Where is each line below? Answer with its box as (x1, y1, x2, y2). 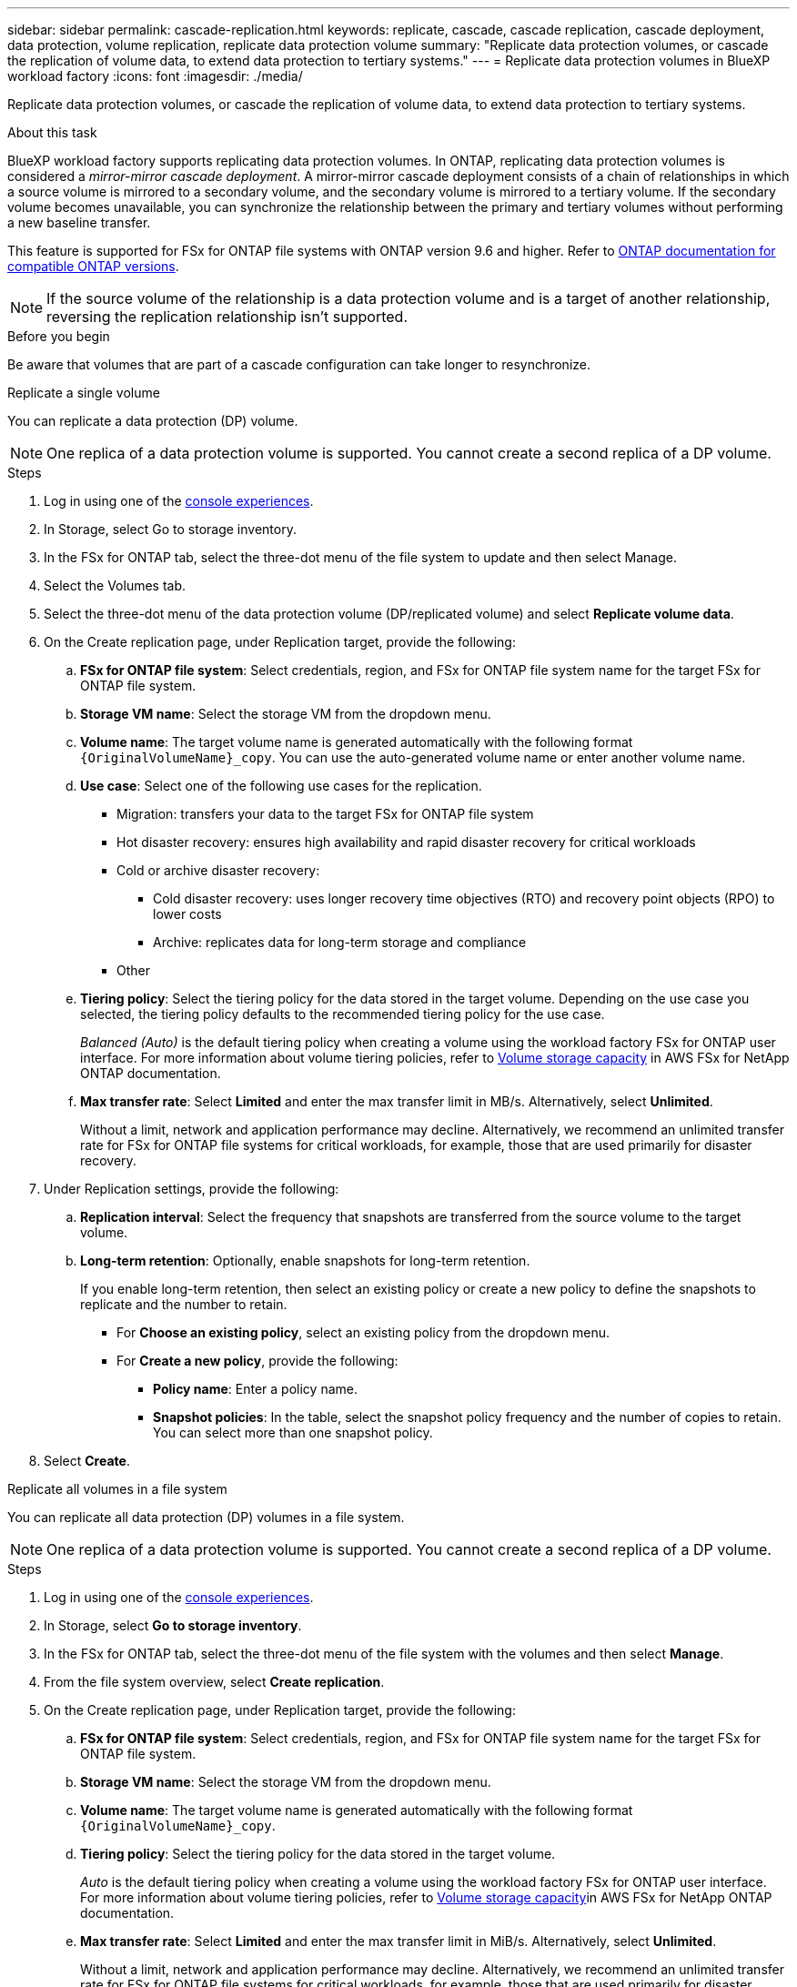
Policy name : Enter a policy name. (153, 1381, 358, 1397)
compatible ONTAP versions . (7, 258, 179, 274)
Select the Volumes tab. (44, 578, 187, 593)
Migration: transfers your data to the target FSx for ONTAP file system (116, 806, 534, 822)
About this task (7, 125, 97, 140)
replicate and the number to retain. (80, 1296, 288, 1312)
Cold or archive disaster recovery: (116, 862, 320, 878)
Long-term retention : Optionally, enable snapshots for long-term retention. (80, 1253, 530, 1268)
